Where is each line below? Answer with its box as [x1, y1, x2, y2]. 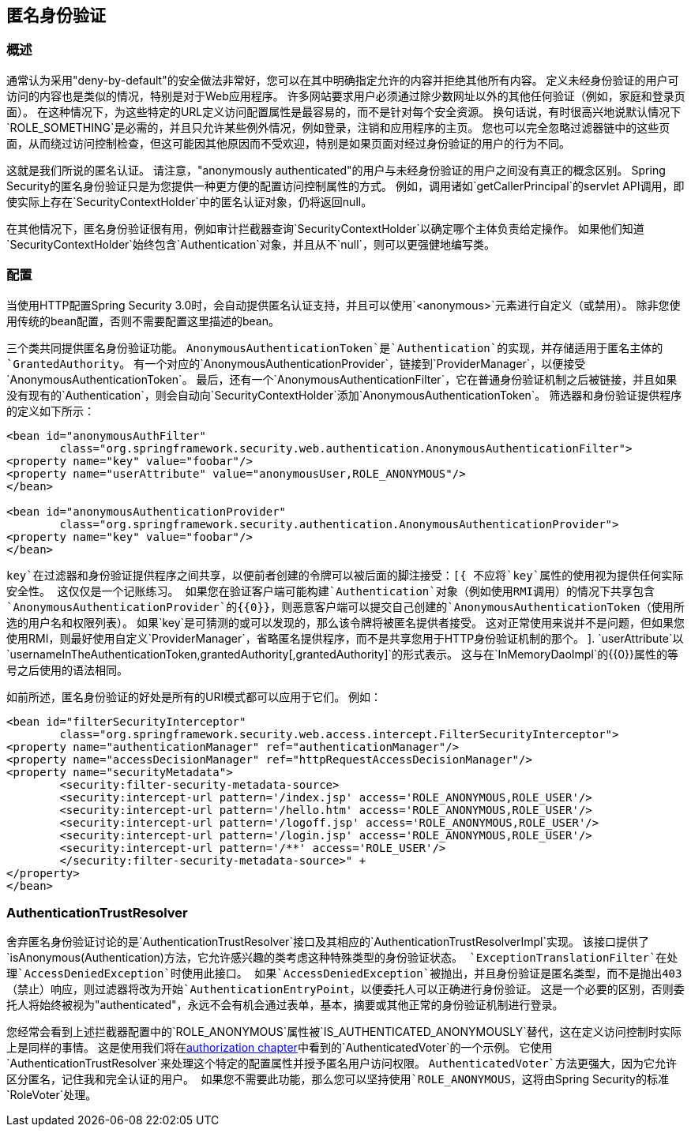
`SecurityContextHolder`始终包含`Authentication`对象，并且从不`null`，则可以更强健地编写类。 [6, 237, 496, 251]
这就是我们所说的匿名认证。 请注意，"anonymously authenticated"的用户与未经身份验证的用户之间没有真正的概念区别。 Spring [6, 163, 666, 177]
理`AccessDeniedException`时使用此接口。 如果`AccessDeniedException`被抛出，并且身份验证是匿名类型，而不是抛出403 [6, 967, 682, 981]
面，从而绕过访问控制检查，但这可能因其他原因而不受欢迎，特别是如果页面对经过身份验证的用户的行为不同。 [6, 136, 570, 150]
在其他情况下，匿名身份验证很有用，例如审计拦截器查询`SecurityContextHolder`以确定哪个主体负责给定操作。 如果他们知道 [6, 221, 644, 235]
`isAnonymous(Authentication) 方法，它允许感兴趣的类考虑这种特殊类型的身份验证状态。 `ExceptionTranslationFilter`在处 [6, 951, 678, 965]
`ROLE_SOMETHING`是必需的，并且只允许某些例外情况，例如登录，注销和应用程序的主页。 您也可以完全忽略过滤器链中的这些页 [6, 120, 670, 134]
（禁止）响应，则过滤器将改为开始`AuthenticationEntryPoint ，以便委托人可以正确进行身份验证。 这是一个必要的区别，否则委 [6, 982, 685, 996]
